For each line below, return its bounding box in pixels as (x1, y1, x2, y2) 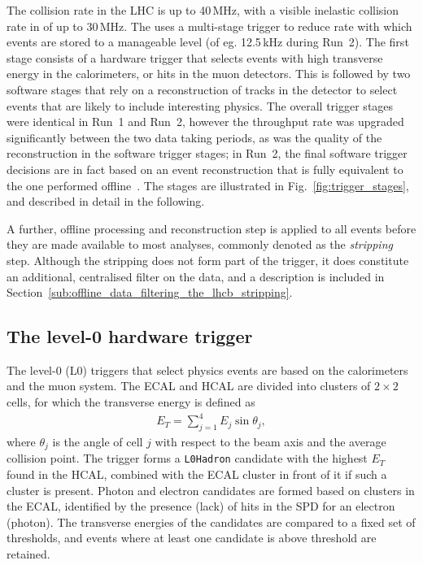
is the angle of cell (52, 433, 143, 450)
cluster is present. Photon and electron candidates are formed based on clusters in (7, 481, 415, 498)
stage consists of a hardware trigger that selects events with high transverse (7, 49, 383, 66)
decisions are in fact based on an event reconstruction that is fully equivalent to (7, 160, 403, 177)
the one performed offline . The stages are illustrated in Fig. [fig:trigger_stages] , (7, 176, 409, 193)
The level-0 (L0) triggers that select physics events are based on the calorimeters (7, 361, 408, 378)
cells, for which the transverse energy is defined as (7, 393, 255, 411)
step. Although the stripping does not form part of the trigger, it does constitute (7, 251, 409, 268)
